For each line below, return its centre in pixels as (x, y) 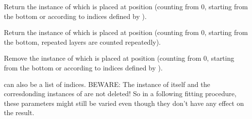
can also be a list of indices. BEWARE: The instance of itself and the (107, 84)
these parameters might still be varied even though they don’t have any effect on (124, 103)
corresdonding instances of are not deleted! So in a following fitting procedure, (120, 93)
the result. (19, 112)
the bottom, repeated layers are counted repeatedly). (83, 42)
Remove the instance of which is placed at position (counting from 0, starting (119, 58)
